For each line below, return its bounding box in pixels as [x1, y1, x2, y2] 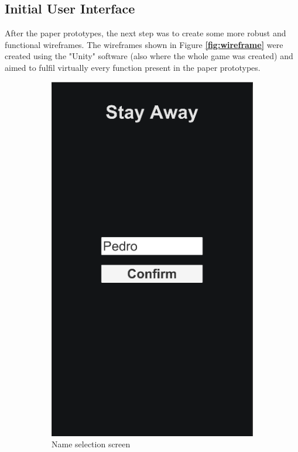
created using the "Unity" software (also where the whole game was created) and [5, 50, 293, 62]
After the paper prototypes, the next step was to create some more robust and [5, 27, 286, 39]
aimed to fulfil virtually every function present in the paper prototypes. [5, 61, 261, 73]
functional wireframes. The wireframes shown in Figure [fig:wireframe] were [5, 38, 283, 50]
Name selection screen [52, 438, 131, 450]
